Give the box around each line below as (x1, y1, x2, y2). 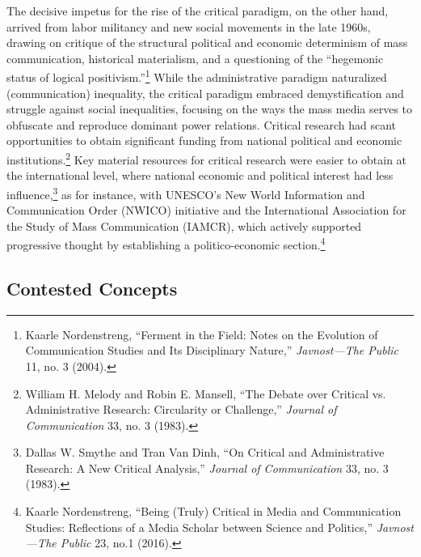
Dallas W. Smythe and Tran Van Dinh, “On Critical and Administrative (25, 444, 385, 461)
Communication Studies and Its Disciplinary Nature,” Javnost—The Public (25, 342, 399, 359)
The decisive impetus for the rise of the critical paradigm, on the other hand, (6, 2, 389, 19)
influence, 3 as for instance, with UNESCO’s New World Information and (6, 183, 365, 202)
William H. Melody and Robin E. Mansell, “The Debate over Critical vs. (25, 385, 386, 402)
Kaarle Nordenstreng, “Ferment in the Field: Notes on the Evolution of (25, 325, 378, 342)
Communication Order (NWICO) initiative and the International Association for (6, 202, 406, 219)
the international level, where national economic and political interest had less (6, 167, 394, 184)
